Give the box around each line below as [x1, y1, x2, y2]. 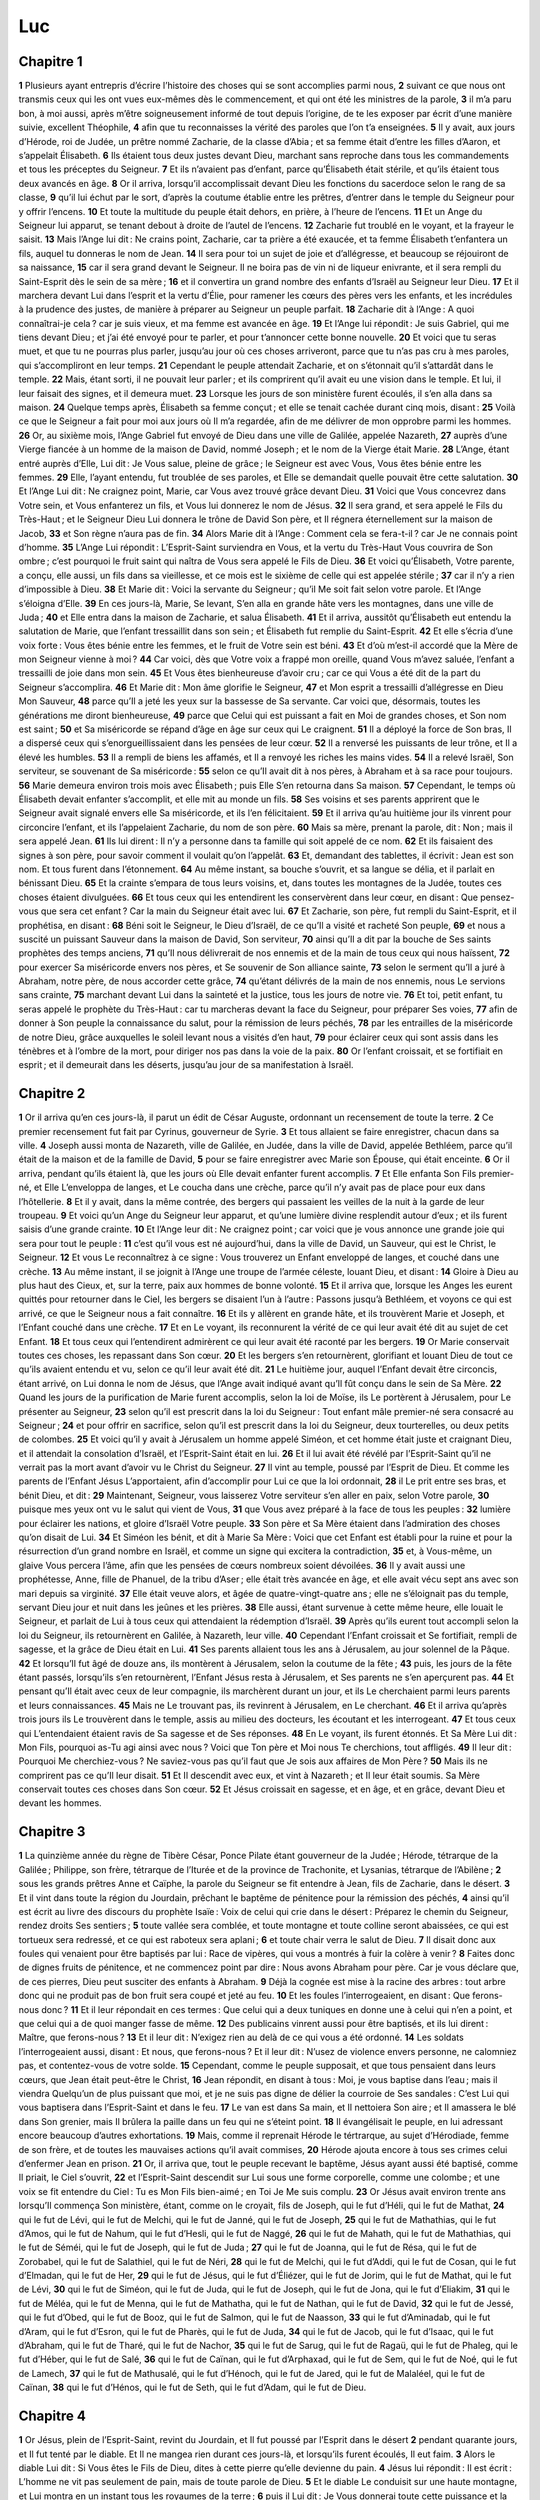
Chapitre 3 [18, 1823, 86, 1840]
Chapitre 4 [18, 2408, 87, 2425]
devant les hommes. [18, 1797, 102, 1809]
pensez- [480, 891, 515, 903]
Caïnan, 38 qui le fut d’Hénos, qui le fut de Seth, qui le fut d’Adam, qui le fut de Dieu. [18, 2381, 367, 2394]
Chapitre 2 [18, 1085, 86, 1102]
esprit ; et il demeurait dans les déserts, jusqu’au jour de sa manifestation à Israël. [18, 1059, 354, 1071]
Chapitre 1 [18, 53, 83, 70]
